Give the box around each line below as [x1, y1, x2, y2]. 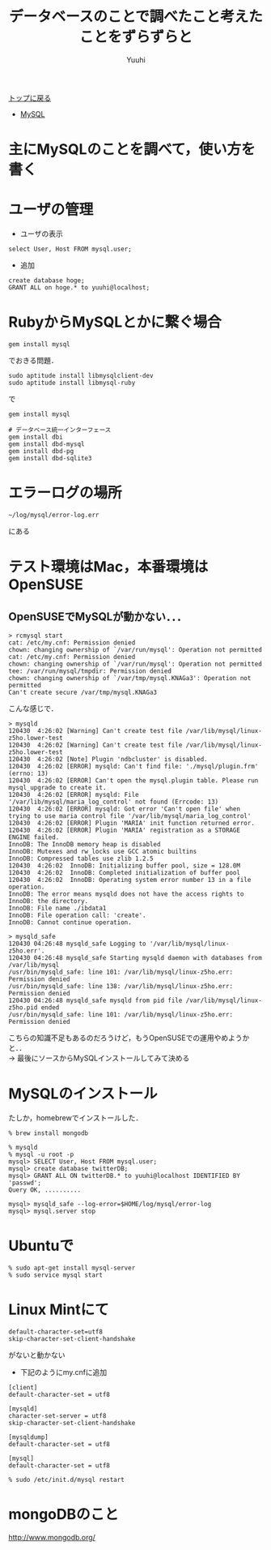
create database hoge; [8, 276, 85, 285]
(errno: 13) [8, 769, 49, 777]
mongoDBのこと [8, 1505, 119, 1523]
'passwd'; [8, 1179, 42, 1187]
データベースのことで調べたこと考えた [9, 7, 263, 26]
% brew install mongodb [8, 1128, 89, 1137]
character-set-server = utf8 [8, 1411, 107, 1419]
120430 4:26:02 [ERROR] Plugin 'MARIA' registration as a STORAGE [8, 826, 241, 834]
